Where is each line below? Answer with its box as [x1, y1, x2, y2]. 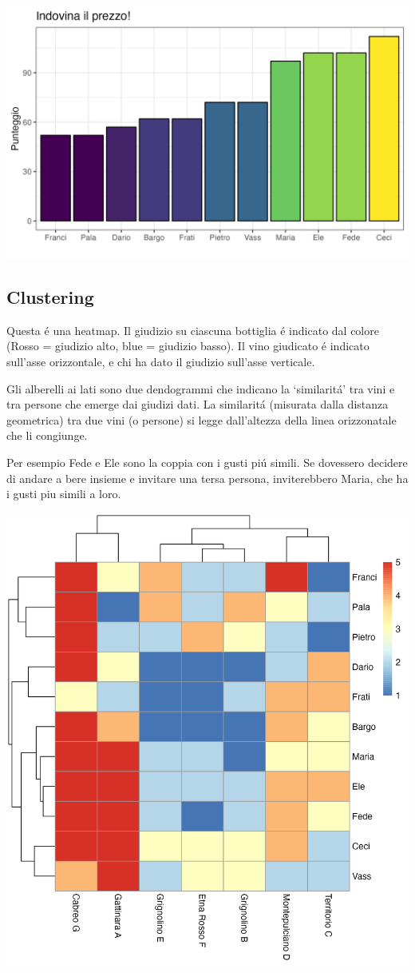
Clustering [6, 284, 94, 309]
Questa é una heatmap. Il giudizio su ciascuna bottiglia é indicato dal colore [6, 321, 379, 338]
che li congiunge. [6, 427, 88, 444]
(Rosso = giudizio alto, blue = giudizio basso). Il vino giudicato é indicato [6, 337, 370, 354]
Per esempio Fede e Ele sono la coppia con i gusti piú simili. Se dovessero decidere [6, 453, 408, 470]
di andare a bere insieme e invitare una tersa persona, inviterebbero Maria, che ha [6, 469, 409, 486]
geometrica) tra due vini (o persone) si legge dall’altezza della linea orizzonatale [6, 411, 397, 428]
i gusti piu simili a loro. [6, 485, 121, 502]
